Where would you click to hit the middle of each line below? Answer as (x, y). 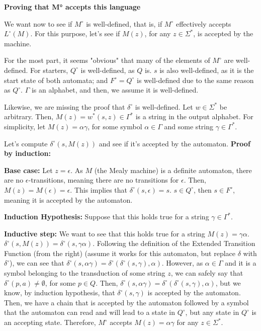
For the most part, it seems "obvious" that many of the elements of (107, 60)
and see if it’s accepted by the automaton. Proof (175, 143)
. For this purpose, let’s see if (75, 33)
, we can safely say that (207, 273)
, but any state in (212, 312)
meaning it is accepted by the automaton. (68, 199)
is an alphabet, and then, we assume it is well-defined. (115, 90)
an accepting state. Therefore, (50, 322)
